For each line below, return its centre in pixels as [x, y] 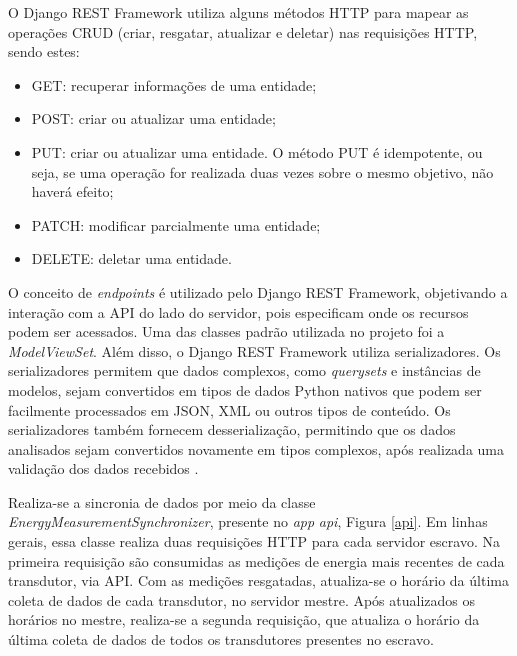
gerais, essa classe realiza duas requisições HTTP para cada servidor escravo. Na [254, 541]
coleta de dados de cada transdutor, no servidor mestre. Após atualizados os [241, 599]
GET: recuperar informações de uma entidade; [174, 84]
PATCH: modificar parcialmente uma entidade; [176, 224]
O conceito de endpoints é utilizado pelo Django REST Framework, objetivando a [258, 291]
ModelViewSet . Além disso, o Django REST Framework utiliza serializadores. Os [254, 350]
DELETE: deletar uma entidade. [131, 258]
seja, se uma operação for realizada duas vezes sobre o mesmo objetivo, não [262, 171]
